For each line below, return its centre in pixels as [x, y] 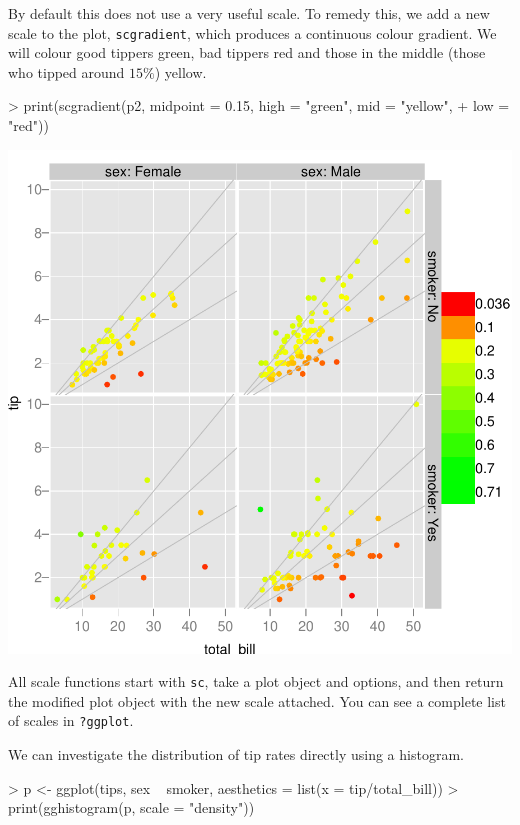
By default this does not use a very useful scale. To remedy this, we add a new [249, 13]
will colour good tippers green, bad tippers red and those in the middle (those [247, 52]
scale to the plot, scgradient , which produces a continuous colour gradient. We [252, 32]
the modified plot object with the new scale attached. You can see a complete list [257, 700]
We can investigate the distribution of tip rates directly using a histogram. [236, 754]
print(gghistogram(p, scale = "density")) [131, 807]
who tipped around [66, 71]
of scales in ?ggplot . [71, 720]
